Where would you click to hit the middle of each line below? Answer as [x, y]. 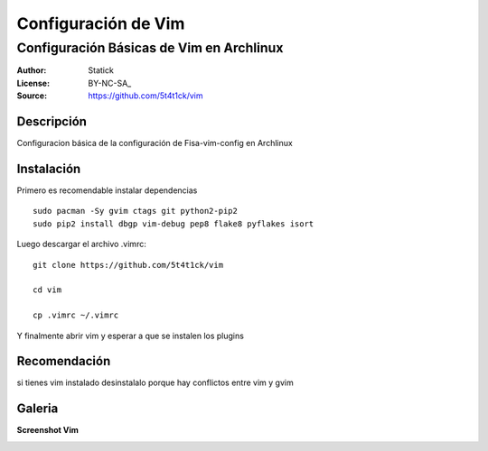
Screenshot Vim [47, 430]
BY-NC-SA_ [110, 83]
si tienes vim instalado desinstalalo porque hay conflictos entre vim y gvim [155, 382]
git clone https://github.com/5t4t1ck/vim [128, 265]
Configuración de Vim [101, 23]
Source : [32, 96]
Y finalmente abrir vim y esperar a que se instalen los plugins [130, 336]
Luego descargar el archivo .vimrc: [81, 244]
